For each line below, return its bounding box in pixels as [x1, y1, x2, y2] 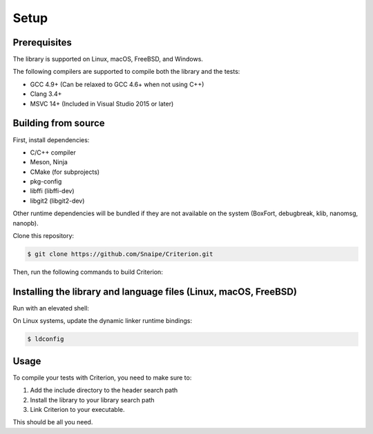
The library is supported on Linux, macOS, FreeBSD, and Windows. [12, 55, 204, 63]
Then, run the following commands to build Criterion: [12, 268, 164, 276]
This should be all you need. [12, 418, 93, 426]
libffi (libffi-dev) [30, 187, 75, 195]
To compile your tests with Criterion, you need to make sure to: [12, 373, 192, 382]
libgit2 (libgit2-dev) [30, 197, 85, 205]
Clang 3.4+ [30, 90, 62, 98]
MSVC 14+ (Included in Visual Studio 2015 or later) [30, 99, 174, 108]
